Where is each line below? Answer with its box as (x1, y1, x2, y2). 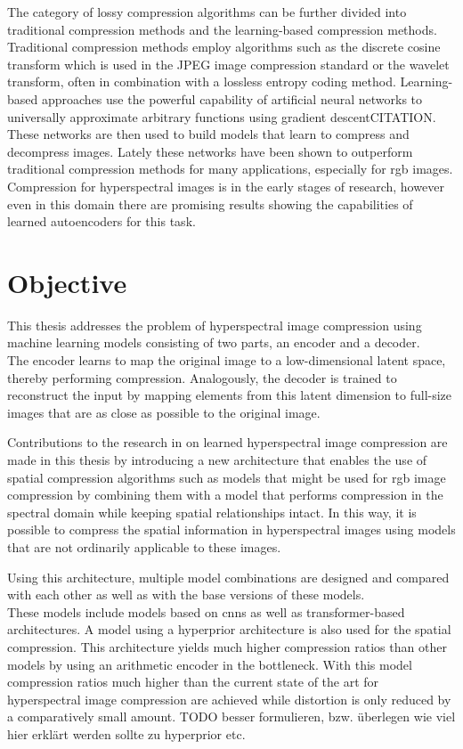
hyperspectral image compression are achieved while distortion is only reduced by (7, 689, 451, 708)
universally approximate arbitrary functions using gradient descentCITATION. (7, 107, 436, 126)
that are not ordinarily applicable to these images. (7, 537, 281, 556)
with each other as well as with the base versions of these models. (7, 585, 365, 604)
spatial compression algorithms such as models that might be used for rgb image (7, 468, 446, 486)
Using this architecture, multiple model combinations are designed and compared (7, 567, 450, 586)
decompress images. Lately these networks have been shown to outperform (7, 142, 413, 160)
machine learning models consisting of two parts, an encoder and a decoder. (7, 333, 420, 352)
